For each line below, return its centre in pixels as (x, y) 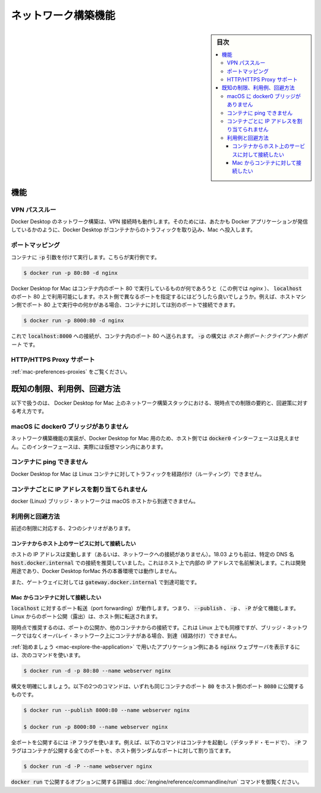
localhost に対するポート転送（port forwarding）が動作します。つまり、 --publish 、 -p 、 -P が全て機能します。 (155, 608)
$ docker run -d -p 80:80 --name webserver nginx (97, 670)
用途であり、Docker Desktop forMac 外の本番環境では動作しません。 (95, 571)
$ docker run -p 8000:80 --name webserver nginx (96, 727)
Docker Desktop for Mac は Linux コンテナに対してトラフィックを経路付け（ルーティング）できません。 (138, 474)
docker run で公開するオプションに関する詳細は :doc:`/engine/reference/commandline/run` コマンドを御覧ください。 (157, 782)
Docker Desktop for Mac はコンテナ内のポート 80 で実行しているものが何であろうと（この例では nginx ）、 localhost (157, 288)
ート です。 (25, 344)
